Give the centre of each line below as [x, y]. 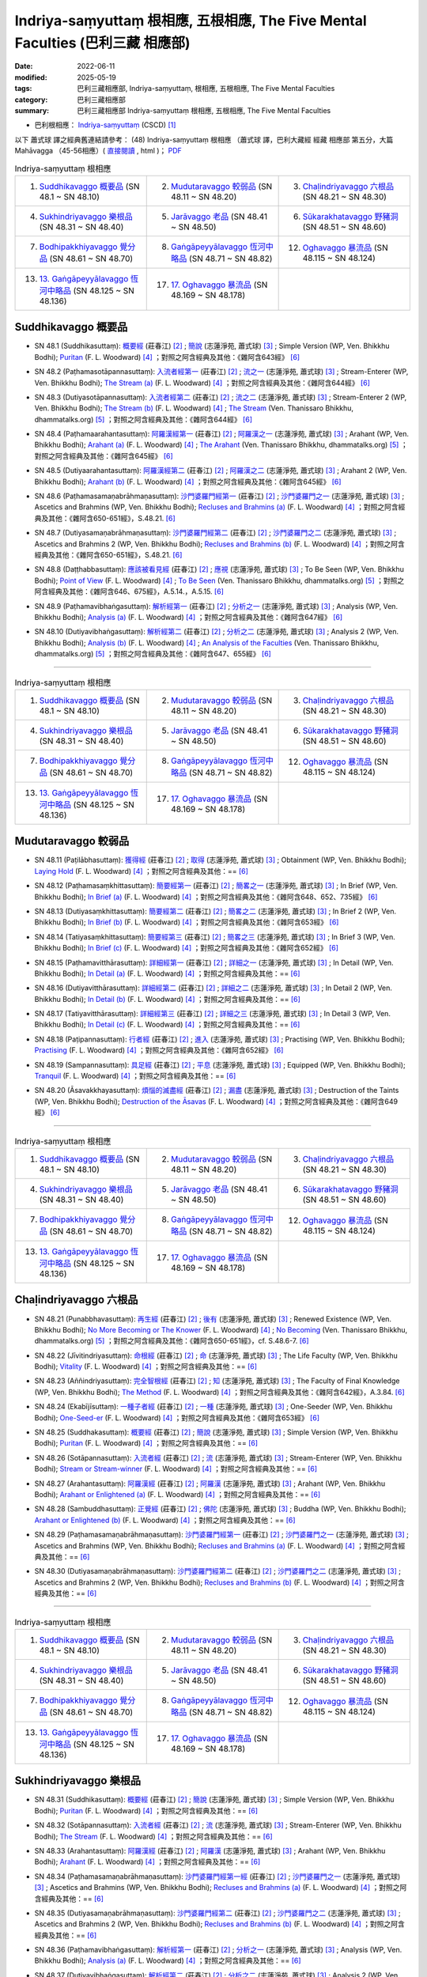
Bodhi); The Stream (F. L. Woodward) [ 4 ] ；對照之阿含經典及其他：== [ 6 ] [153, 1836]
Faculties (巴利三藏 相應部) [102, 43]
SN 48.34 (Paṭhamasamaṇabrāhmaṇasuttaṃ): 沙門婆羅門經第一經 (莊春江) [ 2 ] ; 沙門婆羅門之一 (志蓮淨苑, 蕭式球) [217, 1876]
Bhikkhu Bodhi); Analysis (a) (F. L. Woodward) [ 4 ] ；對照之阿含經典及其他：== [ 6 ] [168, 1960]
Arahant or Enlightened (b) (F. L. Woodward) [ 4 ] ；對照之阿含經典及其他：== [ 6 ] [165, 1520]
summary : [32, 110]
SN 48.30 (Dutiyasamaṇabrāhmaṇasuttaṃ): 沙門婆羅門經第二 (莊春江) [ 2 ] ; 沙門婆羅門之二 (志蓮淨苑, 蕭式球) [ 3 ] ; [217, 1571]
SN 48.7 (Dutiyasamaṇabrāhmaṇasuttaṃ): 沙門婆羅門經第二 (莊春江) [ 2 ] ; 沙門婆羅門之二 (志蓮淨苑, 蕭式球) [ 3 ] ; [215, 533]
